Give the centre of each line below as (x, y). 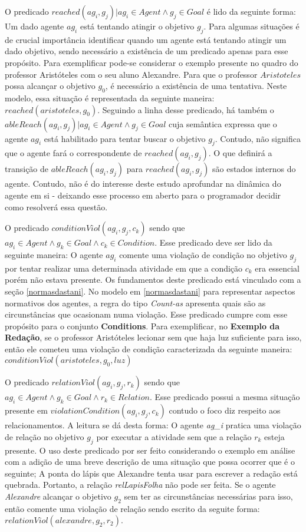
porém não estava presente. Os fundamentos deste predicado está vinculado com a (153, 280)
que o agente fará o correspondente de (73, 153)
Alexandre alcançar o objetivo (58, 496)
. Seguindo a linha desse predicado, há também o (186, 109)
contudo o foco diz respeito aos (225, 410)
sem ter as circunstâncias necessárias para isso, (208, 496)
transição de (27, 169)
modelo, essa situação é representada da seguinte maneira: (110, 98)
